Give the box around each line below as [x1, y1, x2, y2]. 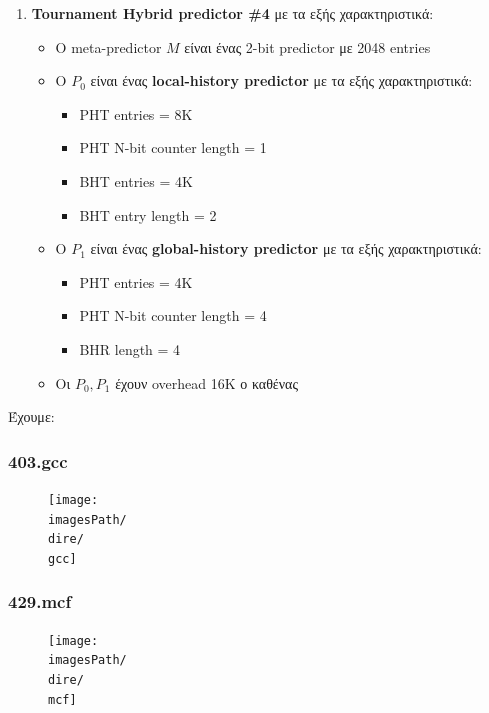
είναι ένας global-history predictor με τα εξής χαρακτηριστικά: [90, 238, 482, 259]
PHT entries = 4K [79, 271, 193, 292]
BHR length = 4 [79, 338, 181, 359]
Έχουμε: [8, 406, 55, 427]
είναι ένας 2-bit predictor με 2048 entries [184, 36, 431, 57]
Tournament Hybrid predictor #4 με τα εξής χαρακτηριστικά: [31, 3, 434, 23]
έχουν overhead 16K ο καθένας [115, 372, 298, 393]
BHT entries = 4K [79, 170, 193, 191]
